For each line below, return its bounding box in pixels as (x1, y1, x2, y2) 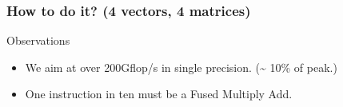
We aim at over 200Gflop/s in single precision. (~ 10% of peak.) (25, 58, 337, 75)
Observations (6, 32, 70, 49)
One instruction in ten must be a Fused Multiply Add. (25, 85, 293, 102)
